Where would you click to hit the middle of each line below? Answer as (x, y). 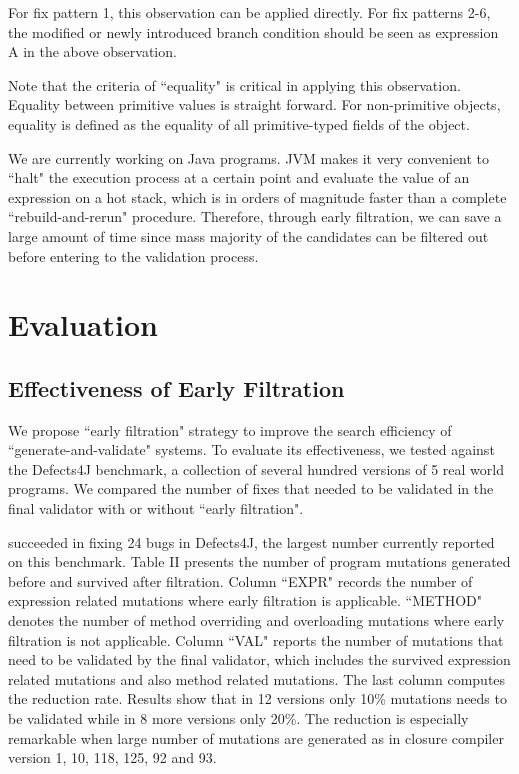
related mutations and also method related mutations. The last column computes (257, 678)
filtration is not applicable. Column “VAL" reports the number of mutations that (256, 639)
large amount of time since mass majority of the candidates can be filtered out (248, 235)
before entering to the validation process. (133, 255)
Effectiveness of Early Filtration (176, 387)
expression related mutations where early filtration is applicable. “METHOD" (245, 600)
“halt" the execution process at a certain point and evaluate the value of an (239, 177)
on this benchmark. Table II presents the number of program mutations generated (259, 561)
